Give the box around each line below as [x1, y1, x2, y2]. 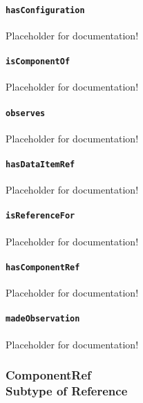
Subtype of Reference [6, 382, 128, 400]
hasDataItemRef [6, 159, 75, 169]
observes [6, 108, 46, 118]
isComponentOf [6, 57, 70, 67]
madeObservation [6, 314, 80, 324]
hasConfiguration [6, 5, 85, 15]
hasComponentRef [6, 262, 80, 272]
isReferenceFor [6, 211, 75, 221]
